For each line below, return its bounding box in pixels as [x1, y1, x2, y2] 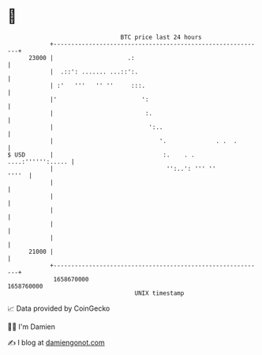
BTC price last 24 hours [120, 33, 202, 41]
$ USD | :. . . [7, 150, 195, 159]
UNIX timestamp [134, 289, 185, 297]
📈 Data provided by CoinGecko [7, 304, 110, 313]
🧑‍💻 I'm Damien [7, 322, 56, 331]
